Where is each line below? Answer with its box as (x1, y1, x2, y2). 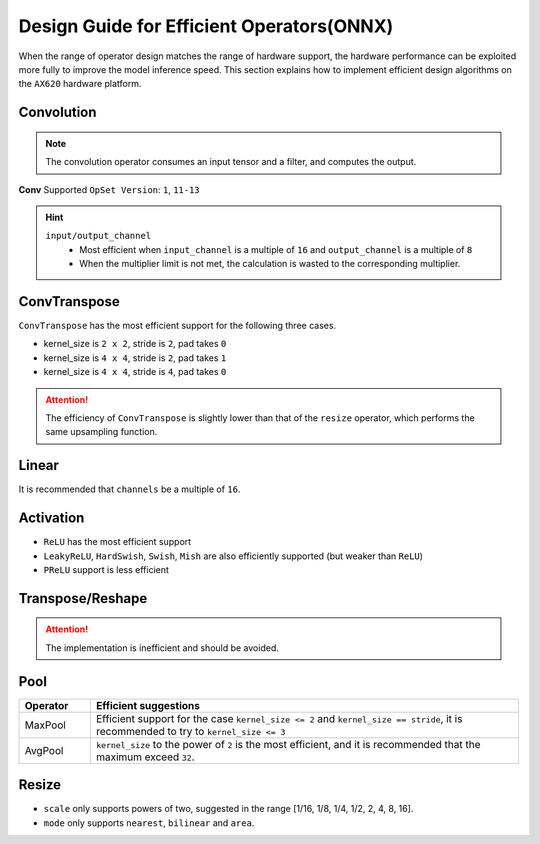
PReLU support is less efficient (43, 563, 170, 575)
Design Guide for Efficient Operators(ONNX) (18, 15, 394, 37)
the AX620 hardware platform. (18, 78, 142, 90)
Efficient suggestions (95, 698, 200, 712)
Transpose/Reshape (18, 590, 148, 607)
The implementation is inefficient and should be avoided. (45, 641, 279, 654)
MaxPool (24, 718, 67, 732)
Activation (18, 510, 85, 527)
